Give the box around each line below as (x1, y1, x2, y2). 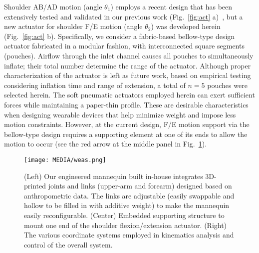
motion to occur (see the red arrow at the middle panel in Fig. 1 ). (4, 138, 207, 149)
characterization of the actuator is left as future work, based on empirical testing (4, 70, 251, 80)
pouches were (207, 79, 248, 90)
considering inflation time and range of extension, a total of (4, 79, 186, 90)
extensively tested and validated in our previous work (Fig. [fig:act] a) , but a (4, 11, 243, 21)
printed (24, 180, 46, 191)
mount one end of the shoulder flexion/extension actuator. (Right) (24, 219, 227, 230)
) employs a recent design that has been (110, 1, 233, 11)
